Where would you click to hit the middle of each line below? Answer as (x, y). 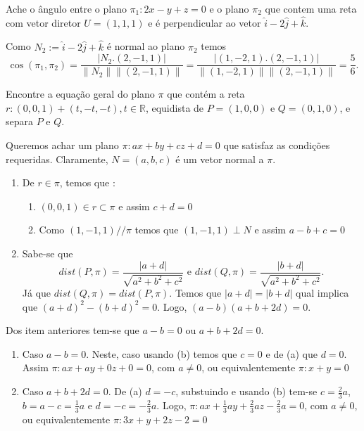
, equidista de (175, 107)
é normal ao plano (146, 46)
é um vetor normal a (220, 159)
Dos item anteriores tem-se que (73, 330)
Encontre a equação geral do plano (80, 94)
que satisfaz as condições (277, 145)
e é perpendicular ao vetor (205, 22)
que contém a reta (206, 94)
